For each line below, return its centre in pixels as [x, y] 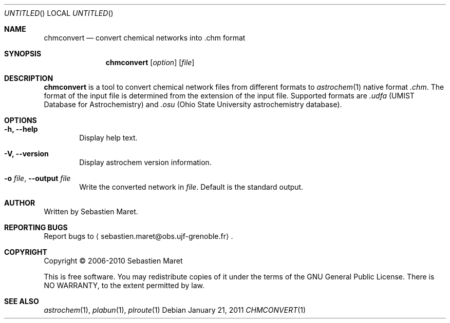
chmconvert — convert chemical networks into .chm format [145, 38]
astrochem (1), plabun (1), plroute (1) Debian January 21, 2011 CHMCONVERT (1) [175, 310]
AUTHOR [20, 203]
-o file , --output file [38, 178]
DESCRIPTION [29, 78]
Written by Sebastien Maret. [91, 211]
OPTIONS [21, 120]
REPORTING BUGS [36, 227]
